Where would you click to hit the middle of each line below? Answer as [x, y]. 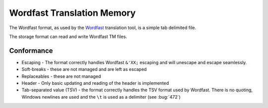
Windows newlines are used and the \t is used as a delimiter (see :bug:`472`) [101, 97]
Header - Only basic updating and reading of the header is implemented [95, 83]
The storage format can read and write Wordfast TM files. [68, 36]
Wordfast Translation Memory [72, 13]
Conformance [31, 51]
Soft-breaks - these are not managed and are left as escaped [84, 70]
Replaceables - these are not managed [61, 76]
